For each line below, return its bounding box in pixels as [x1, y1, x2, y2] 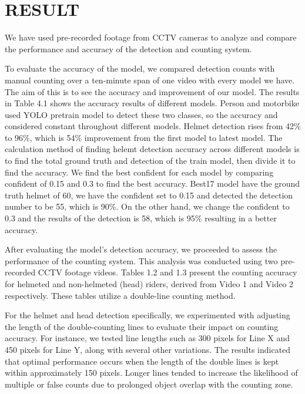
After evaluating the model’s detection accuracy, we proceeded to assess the [5, 243, 277, 255]
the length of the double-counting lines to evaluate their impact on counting [5, 320, 279, 332]
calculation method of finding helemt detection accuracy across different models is [5, 143, 300, 155]
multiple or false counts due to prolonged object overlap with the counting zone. [5, 378, 293, 390]
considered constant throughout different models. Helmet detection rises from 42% [5, 120, 301, 132]
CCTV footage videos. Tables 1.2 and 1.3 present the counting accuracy [38, 266, 297, 278]
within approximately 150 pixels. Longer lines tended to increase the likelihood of [5, 366, 298, 379]
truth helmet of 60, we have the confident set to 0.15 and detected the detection [5, 188, 293, 201]
